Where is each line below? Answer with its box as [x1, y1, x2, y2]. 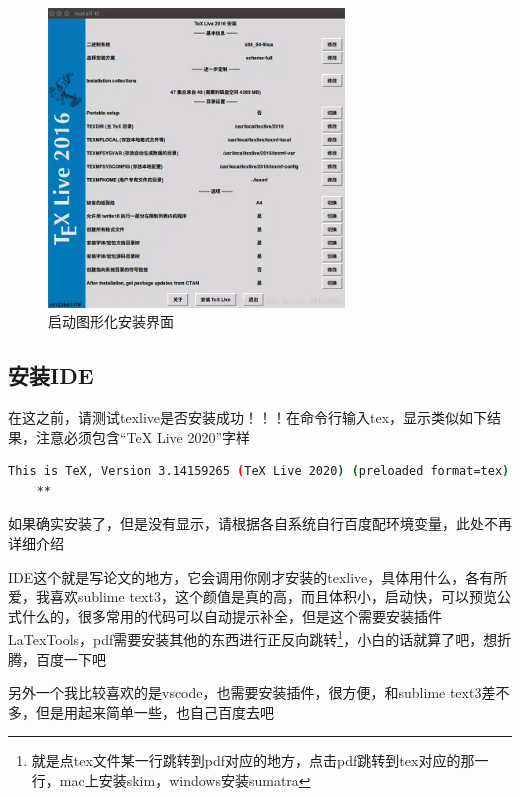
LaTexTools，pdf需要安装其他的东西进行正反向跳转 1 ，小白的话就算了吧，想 [8, 626, 498, 649]
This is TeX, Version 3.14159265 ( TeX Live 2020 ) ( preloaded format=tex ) [8, 464, 510, 479]
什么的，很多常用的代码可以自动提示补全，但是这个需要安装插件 [21, 605, 442, 626]
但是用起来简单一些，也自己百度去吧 [35, 701, 274, 722]
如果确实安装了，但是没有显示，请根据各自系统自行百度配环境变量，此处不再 [8, 513, 512, 534]
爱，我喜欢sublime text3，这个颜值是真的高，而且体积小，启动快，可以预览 [8, 586, 497, 607]
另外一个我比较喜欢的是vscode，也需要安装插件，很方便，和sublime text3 [8, 682, 482, 703]
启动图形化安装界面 [48, 311, 174, 332]
